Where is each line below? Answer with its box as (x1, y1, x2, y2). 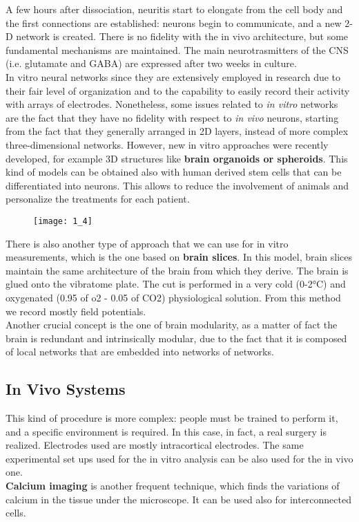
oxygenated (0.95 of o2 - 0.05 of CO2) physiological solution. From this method (6, 290, 341, 304)
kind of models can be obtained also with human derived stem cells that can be (6, 165, 342, 179)
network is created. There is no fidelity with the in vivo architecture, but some (16, 29, 349, 44)
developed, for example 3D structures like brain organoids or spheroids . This (6, 151, 348, 165)
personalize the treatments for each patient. (6, 192, 190, 206)
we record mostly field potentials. (6, 304, 146, 318)
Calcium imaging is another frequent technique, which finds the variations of (6, 478, 340, 493)
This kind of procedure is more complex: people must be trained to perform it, (6, 411, 338, 425)
